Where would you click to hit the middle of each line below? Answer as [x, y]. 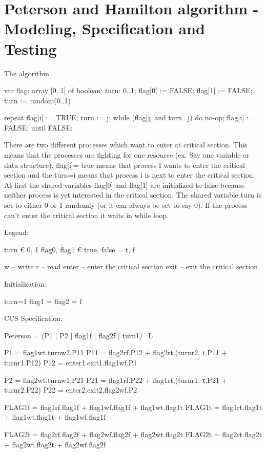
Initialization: [25, 284]
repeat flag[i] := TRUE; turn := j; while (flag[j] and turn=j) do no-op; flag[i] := [129, 117]
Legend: [16, 232]
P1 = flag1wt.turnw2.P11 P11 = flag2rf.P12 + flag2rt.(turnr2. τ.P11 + [116, 352]
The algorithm [27, 73]
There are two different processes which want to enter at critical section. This [126, 145]
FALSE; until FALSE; [38, 127]
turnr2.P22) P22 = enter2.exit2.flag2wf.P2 [71, 390]
